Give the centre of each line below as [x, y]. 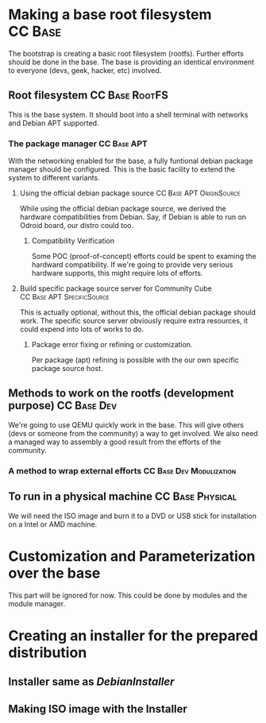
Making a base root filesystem [110, 15]
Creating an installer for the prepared [133, 635]
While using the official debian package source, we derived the [123, 209]
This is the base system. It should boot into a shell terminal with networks [128, 114]
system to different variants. [54, 178]
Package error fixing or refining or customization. [112, 345]
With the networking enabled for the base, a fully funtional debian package [131, 161]
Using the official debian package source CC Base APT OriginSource [130, 193]
